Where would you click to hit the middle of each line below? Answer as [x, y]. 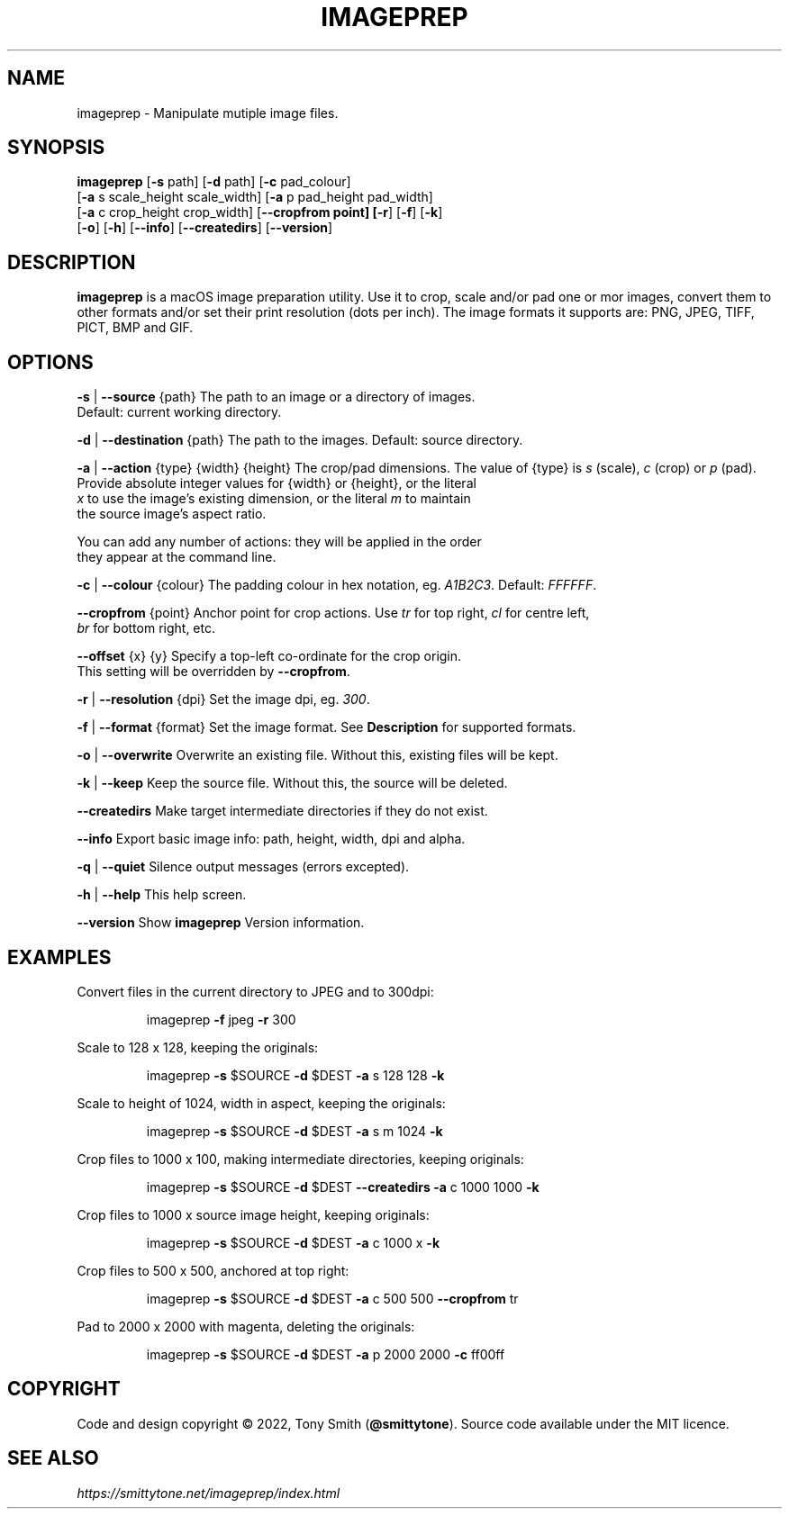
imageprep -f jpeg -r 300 [221, 1019]
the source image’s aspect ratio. [172, 514]
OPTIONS [50, 362]
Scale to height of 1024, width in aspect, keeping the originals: [261, 1103]
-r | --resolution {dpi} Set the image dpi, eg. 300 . [223, 699]
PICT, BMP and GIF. [135, 328]
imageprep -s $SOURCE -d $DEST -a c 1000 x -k [293, 1242]
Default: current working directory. [179, 412]
